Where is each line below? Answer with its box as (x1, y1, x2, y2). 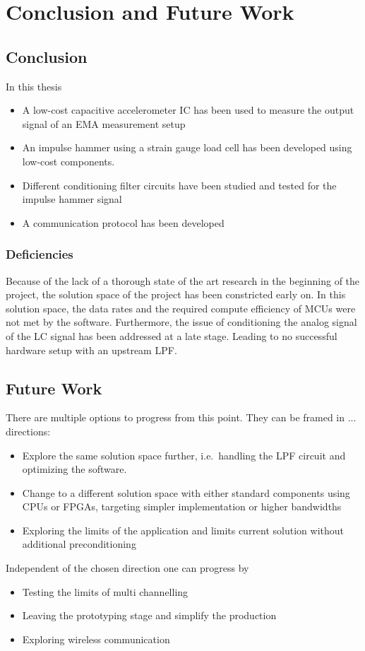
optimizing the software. (22, 462, 127, 476)
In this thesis (6, 78, 62, 93)
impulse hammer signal (22, 192, 122, 206)
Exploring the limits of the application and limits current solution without (22, 522, 345, 537)
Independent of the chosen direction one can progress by (6, 561, 249, 575)
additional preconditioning (22, 536, 136, 551)
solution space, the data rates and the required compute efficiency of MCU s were (6, 300, 356, 315)
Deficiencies (6, 245, 73, 263)
